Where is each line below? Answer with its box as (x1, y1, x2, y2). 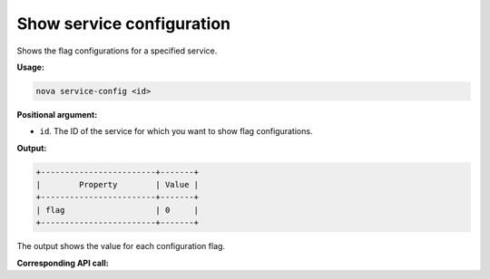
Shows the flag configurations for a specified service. (16, 45, 218, 56)
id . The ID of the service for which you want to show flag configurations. (39, 126, 313, 137)
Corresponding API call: (16, 257, 109, 268)
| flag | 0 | (35, 205, 200, 215)
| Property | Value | (35, 179, 200, 190)
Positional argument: (16, 109, 98, 120)
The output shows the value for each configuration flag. (16, 241, 226, 252)
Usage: (16, 62, 45, 72)
